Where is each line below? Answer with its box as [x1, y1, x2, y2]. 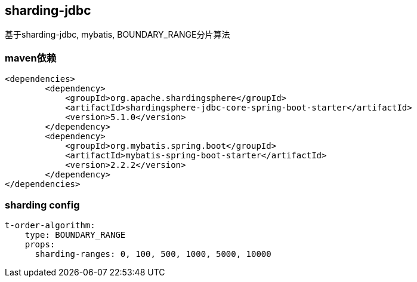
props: [24, 239, 55, 249]
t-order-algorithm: [5, 220, 95, 230]
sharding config [5, 198, 80, 211]
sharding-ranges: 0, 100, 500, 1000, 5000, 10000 [35, 249, 271, 259]
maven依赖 [5, 51, 57, 64]
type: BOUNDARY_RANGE [24, 229, 126, 240]
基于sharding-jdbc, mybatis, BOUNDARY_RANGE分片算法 [5, 29, 230, 40]
